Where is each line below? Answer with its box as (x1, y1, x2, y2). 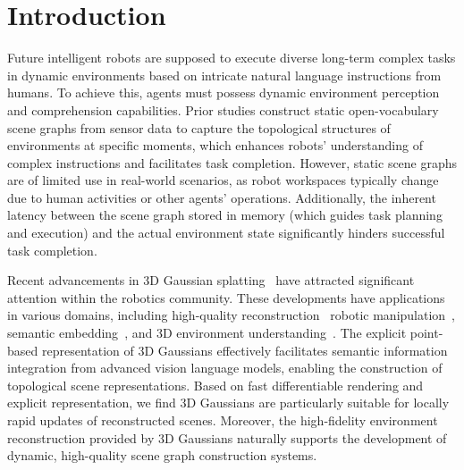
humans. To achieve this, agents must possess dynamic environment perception (7, 83, 440, 102)
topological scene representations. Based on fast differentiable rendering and (7, 375, 424, 394)
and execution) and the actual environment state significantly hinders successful (7, 223, 445, 242)
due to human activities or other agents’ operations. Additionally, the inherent (7, 188, 436, 206)
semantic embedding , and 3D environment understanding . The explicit (7, 323, 407, 342)
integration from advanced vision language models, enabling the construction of (7, 358, 443, 377)
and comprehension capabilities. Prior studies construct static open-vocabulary (7, 100, 439, 119)
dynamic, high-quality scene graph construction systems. (7, 446, 317, 465)
